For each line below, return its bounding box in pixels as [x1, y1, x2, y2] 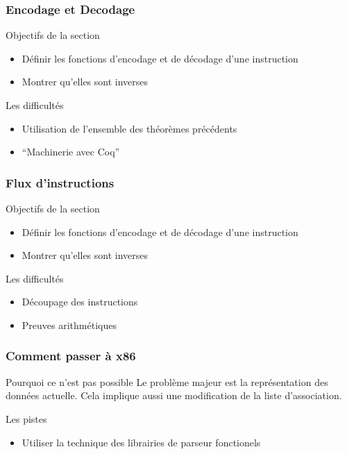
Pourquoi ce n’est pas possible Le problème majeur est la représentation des [6, 374, 328, 389]
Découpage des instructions [22, 294, 138, 309]
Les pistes [6, 411, 47, 426]
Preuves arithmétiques [22, 317, 117, 332]
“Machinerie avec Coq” [22, 144, 120, 159]
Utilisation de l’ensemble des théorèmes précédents [22, 121, 237, 135]
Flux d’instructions [6, 174, 115, 191]
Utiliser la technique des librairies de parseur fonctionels [22, 435, 261, 449]
